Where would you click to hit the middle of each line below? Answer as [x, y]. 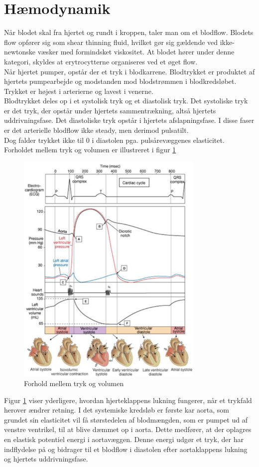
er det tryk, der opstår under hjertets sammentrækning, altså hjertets [110, 110]
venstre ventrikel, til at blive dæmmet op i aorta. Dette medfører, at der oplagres [128, 429]
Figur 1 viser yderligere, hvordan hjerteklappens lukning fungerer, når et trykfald [128, 400]
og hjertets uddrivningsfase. [46, 459]
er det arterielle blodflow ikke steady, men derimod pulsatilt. [96, 130]
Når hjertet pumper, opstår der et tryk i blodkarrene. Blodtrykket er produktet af [129, 71]
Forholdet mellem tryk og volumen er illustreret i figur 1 [90, 150]
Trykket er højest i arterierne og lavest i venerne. [79, 91]
